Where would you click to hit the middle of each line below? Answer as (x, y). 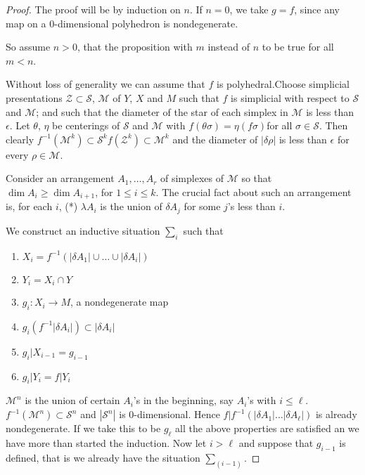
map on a (26, 23)
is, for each (29, 206)
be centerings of (86, 125)
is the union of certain (72, 400)
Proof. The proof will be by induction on (93, 9)
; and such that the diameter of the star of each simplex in (162, 111)
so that (257, 178)
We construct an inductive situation (83, 230)
